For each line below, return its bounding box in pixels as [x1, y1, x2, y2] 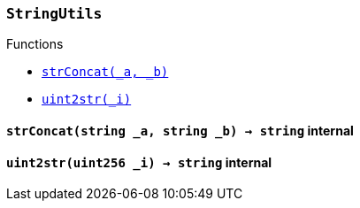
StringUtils [6, 5, 103, 22]
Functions [6, 36, 64, 52]
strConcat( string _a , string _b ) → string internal [6, 122, 354, 138]
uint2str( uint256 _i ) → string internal [6, 154, 272, 170]
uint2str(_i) [42, 92, 132, 107]
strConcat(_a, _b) [42, 65, 169, 80]
